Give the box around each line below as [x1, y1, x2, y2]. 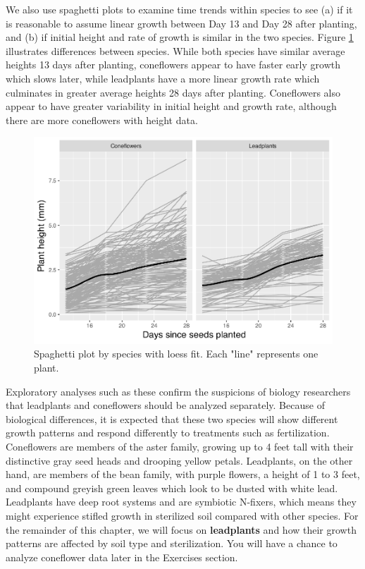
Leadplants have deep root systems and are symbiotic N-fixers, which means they [6, 494, 357, 509]
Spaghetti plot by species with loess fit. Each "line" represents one [34, 346, 318, 361]
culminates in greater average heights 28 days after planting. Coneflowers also [6, 85, 340, 99]
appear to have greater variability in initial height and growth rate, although [6, 99, 337, 114]
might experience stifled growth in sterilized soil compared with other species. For [6, 508, 359, 522]
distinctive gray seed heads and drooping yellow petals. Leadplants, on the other [6, 453, 353, 467]
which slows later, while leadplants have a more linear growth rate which [6, 71, 320, 85]
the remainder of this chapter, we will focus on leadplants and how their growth [6, 522, 357, 537]
